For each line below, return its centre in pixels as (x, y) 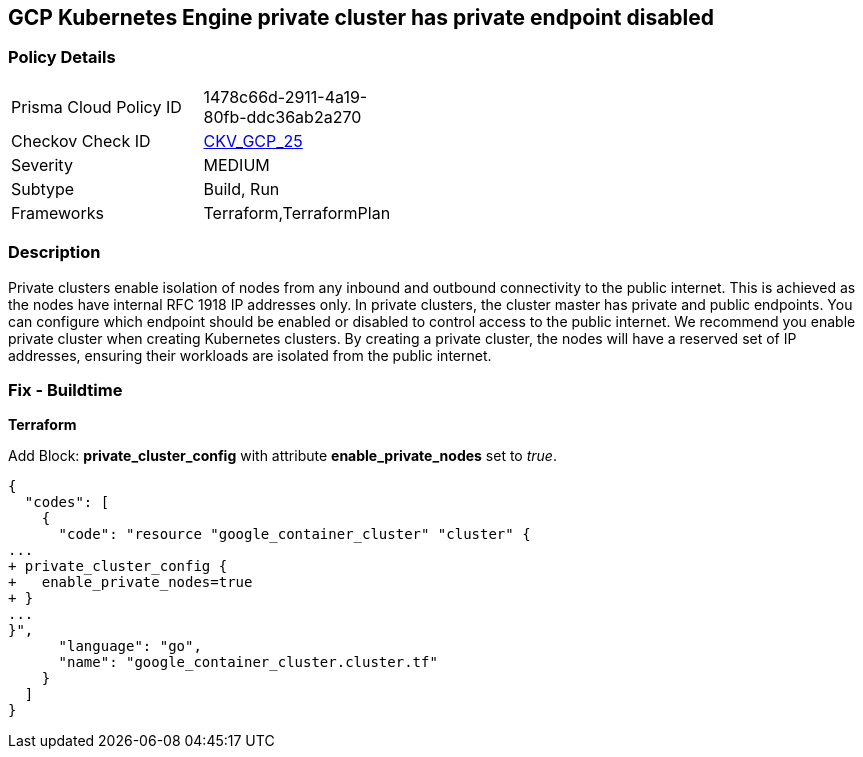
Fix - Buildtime (65, 389)
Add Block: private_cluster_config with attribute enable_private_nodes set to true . (282, 456)
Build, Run (241, 188)
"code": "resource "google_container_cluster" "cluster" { (294, 534)
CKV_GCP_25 (253, 140)
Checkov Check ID (81, 140)
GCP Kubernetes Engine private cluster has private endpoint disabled (361, 17)
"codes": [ (67, 502)
